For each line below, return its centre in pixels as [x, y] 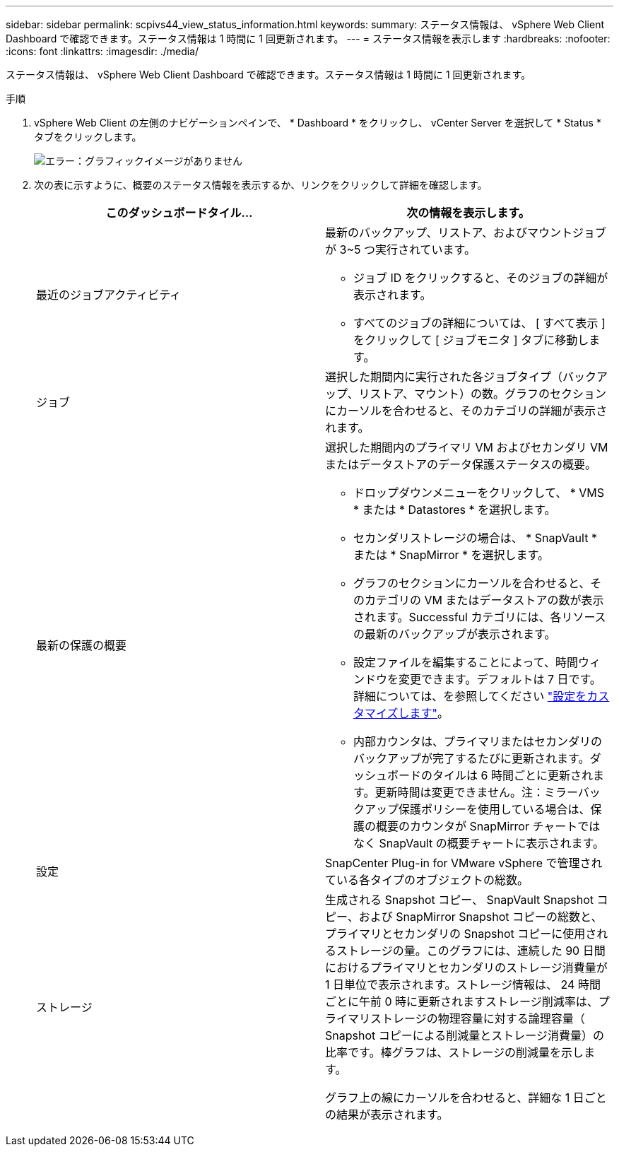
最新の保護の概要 [82, 645]
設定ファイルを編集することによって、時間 [466, 662]
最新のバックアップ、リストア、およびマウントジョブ [466, 233]
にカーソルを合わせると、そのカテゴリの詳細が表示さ [466, 411]
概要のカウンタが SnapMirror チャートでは [488, 826]
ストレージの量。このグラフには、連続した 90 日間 [471, 951]
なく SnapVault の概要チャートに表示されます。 [479, 843]
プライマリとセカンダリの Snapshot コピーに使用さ [461, 934]
